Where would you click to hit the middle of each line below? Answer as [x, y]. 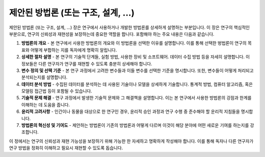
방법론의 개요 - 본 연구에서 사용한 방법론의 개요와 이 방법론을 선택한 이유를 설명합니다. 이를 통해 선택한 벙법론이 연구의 [134, 43]
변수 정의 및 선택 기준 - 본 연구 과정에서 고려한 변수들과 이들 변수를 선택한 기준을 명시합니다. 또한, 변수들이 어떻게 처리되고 [137, 70]
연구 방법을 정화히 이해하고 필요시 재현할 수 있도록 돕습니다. [66, 148]
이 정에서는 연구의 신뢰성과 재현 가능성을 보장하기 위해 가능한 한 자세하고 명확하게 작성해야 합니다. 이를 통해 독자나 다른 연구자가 [131, 141]
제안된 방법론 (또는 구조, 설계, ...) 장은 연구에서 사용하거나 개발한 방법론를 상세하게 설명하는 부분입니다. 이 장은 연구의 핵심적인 [129, 27]
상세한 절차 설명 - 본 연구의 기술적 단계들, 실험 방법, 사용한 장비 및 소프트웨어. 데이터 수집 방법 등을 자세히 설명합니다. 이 [136, 57]
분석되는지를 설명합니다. [44, 77]
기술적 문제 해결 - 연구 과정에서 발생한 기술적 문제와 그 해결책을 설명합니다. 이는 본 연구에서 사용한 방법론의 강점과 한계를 [136, 98]
